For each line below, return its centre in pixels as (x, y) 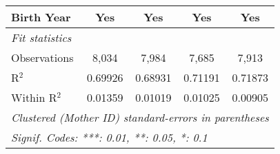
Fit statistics (41, 37)
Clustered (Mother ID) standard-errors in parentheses (140, 117)
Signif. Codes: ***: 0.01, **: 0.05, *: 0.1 (109, 137)
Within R (34, 97)
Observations (42, 57)
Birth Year (41, 17)
